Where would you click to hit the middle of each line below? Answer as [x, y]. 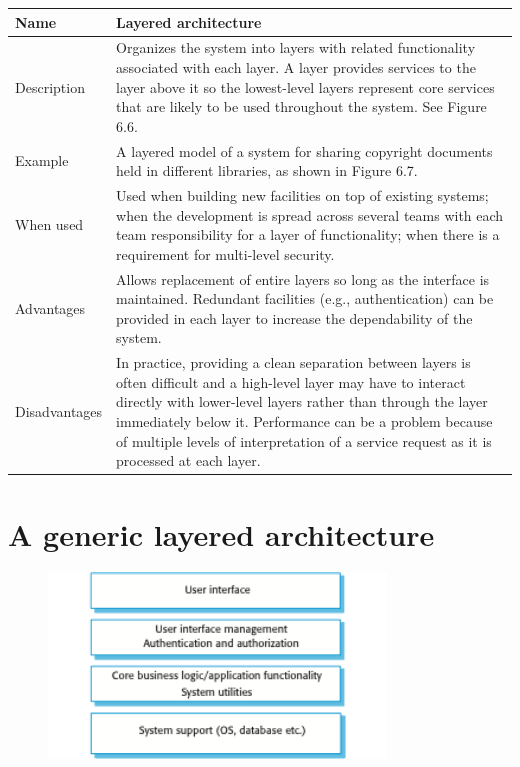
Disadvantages [59, 411]
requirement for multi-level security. [225, 253]
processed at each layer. [188, 460]
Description [50, 86]
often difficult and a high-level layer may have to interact [291, 381]
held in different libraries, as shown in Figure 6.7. [267, 170]
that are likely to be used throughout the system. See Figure [301, 106]
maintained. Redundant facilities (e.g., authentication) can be [305, 298]
